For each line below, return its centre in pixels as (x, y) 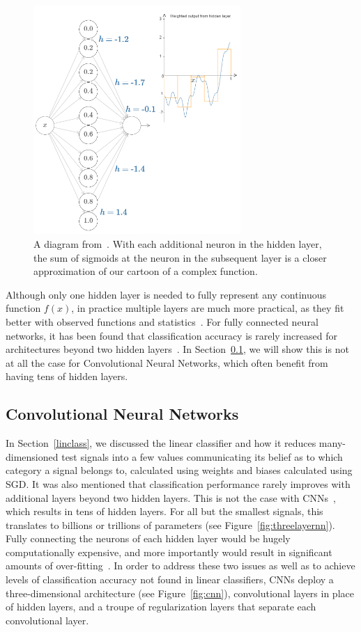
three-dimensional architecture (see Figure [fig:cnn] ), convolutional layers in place (180, 593)
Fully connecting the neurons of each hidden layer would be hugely (148, 538)
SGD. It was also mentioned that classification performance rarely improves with (178, 483)
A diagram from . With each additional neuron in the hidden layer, (178, 243)
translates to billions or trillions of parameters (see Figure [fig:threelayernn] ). (170, 524)
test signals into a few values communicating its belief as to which (202, 456)
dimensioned (32, 456)
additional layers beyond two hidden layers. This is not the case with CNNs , (171, 497)
